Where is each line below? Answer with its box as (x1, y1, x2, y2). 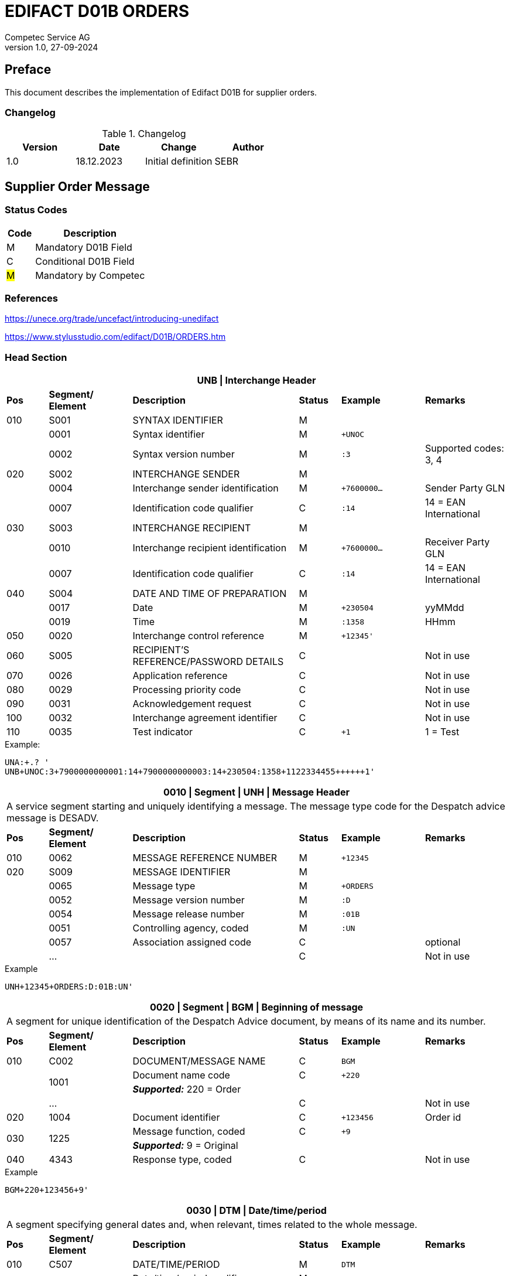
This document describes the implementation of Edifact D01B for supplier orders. (5, 87, 317, 97)
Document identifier (132, 1111, 220, 1124)
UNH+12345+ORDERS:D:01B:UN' (5, 982, 134, 992)
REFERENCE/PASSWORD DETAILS (132, 656, 284, 668)
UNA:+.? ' (5, 758, 49, 767)
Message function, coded (132, 1125, 245, 1138)
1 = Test (425, 726, 460, 738)
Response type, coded (132, 1154, 232, 1166)
